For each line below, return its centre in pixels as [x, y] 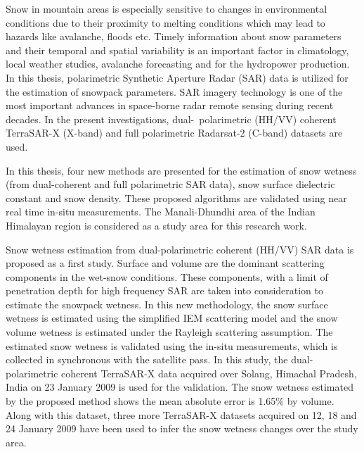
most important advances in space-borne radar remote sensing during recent [170, 105]
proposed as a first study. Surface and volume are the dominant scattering [165, 263]
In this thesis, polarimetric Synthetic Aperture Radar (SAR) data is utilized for [177, 77]
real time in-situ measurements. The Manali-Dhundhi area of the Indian [161, 212]
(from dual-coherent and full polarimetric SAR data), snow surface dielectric [170, 184]
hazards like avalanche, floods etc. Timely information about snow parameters [174, 36]
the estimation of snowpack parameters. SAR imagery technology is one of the [174, 91]
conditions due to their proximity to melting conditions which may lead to [165, 22]
